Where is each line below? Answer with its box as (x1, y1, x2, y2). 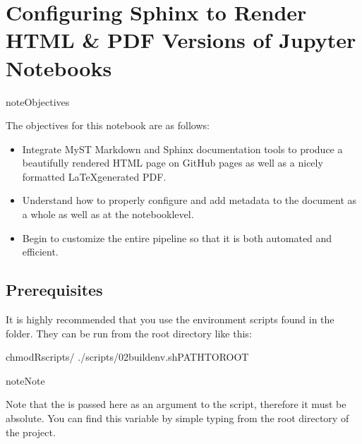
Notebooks (6, 53, 112, 82)
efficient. (22, 244, 59, 259)
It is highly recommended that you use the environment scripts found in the (6, 312, 334, 327)
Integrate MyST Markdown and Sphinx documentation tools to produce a (22, 141, 343, 156)
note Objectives (6, 94, 70, 109)
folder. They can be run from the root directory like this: (6, 325, 252, 340)
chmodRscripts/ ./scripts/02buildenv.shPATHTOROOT (6, 349, 249, 364)
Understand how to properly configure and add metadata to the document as (22, 193, 357, 208)
